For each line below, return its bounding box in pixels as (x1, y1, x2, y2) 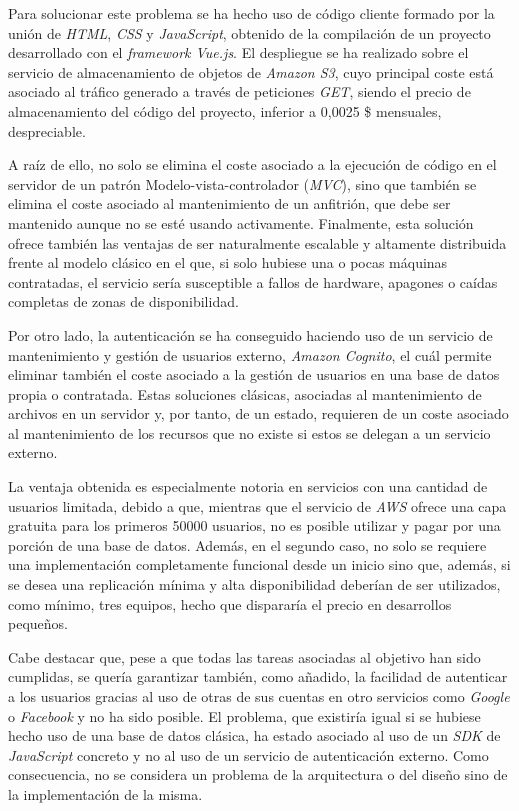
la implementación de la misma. (8, 783, 203, 804)
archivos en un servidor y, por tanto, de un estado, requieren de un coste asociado (8, 403, 509, 424)
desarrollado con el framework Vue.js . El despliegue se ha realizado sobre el (8, 42, 469, 63)
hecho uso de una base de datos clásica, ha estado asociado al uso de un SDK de (8, 725, 501, 746)
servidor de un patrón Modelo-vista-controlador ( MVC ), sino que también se (8, 173, 477, 194)
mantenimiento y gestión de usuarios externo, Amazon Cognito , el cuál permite (8, 344, 492, 365)
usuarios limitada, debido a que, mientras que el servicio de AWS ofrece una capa (8, 495, 507, 516)
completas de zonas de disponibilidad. (8, 291, 239, 312)
